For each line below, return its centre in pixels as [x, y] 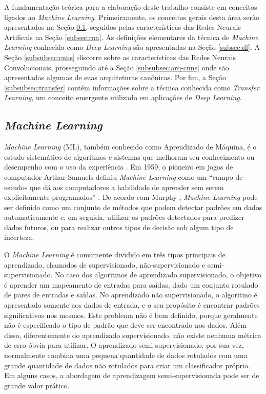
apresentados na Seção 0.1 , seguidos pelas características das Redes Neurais [122, 27]
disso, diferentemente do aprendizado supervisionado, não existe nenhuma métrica [133, 335]
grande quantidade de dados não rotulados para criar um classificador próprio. [127, 365]
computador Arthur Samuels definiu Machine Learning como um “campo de [124, 176]
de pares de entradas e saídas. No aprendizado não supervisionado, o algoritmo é [131, 295]
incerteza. [19, 237]
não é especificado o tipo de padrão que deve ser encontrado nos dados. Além [125, 325]
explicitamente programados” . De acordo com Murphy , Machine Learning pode [131, 197]
